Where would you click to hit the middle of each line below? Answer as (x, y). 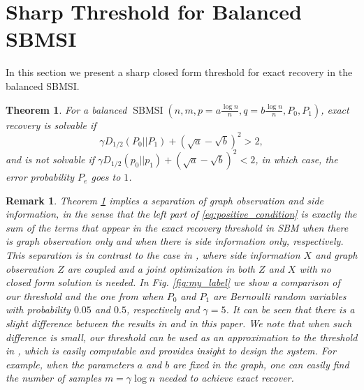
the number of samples (53, 378)
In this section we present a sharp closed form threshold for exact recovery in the (179, 72)
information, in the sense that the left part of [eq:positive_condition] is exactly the (181, 214)
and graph (336, 255)
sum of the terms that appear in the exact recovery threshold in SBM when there (177, 227)
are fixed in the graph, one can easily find (261, 364)
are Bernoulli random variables (280, 295)
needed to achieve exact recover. (226, 378)
